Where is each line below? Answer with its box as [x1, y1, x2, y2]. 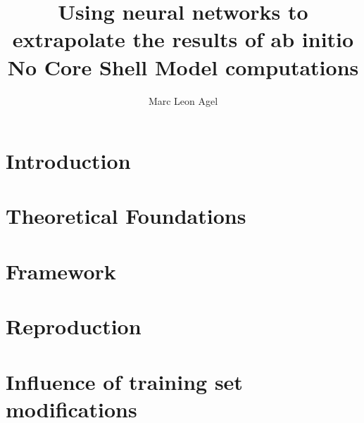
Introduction [6, 146, 131, 175]
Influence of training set [6, 367, 243, 396]
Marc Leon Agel [148, 93, 218, 108]
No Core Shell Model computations [7, 52, 359, 81]
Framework [6, 256, 116, 285]
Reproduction [6, 312, 142, 341]
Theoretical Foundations [6, 201, 246, 230]
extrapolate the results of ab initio [12, 25, 354, 53]
